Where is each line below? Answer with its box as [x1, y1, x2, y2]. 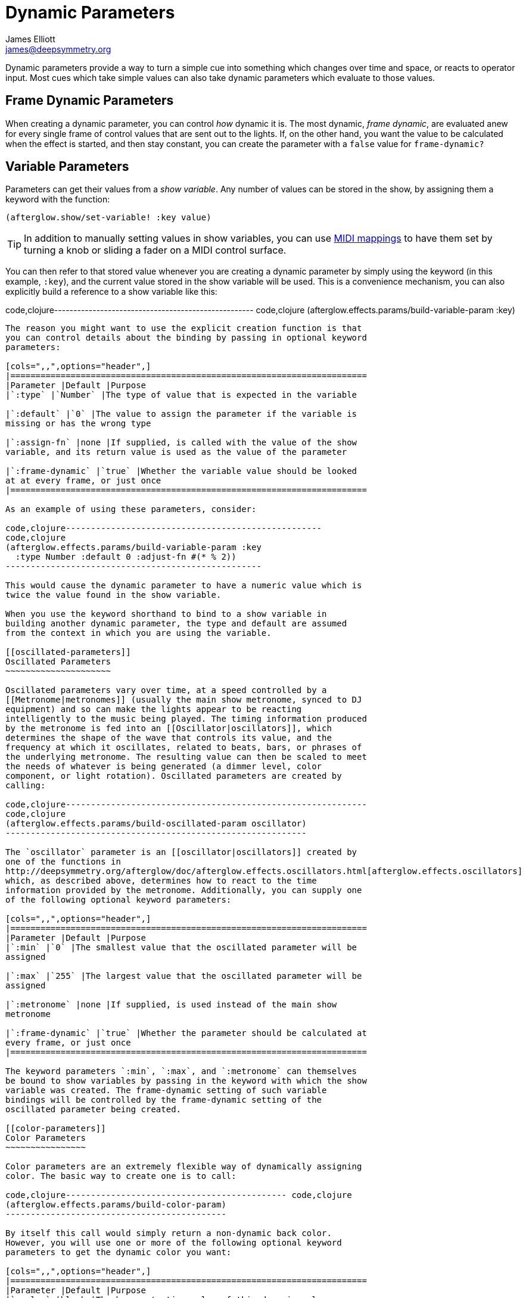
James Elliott [5, 33, 55, 44]
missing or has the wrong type [5, 419, 151, 429]
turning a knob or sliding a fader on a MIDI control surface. [24, 244, 287, 257]
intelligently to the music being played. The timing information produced [5, 714, 367, 724]
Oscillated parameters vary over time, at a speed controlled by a [5, 685, 327, 695]
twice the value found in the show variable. [5, 590, 222, 600]
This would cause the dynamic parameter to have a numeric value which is [5, 581, 362, 591]
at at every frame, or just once [5, 476, 161, 486]
